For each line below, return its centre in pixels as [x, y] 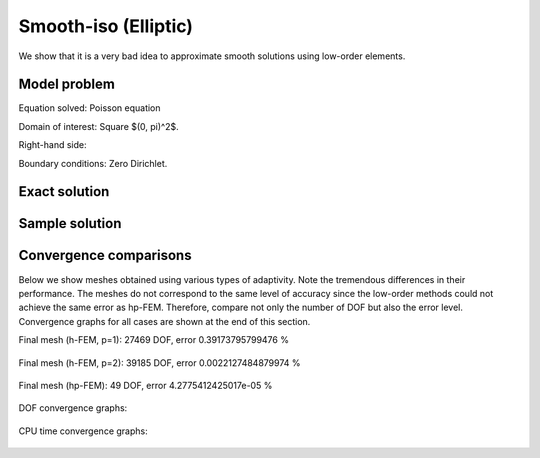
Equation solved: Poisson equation [89, 108]
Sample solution [70, 223]
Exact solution [64, 191]
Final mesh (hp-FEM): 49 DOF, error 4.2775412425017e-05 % [145, 385]
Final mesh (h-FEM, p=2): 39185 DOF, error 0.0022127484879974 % [159, 362]
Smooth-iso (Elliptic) [106, 26]
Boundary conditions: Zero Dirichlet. [93, 163]
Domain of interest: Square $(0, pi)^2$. [98, 126]
